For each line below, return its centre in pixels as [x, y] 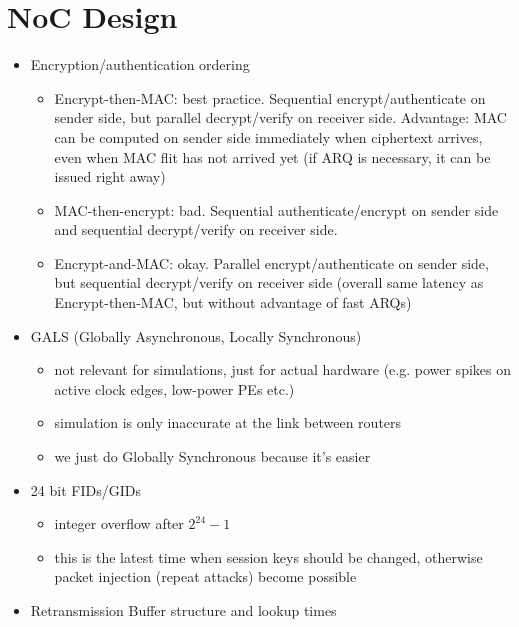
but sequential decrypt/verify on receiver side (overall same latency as [269, 282]
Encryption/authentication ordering [140, 64]
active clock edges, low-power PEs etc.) [174, 388]
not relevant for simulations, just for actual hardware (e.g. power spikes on [282, 369]
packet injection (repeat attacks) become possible [205, 576]
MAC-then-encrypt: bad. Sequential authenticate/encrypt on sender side [276, 209]
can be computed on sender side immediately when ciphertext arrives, [268, 136]
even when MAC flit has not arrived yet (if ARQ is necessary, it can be [272, 156]
